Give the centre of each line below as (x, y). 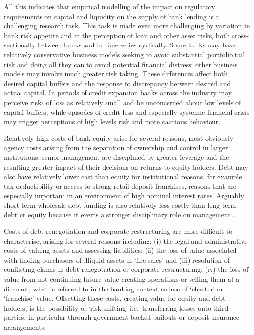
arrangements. (25, 327)
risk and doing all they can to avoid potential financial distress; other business (121, 64)
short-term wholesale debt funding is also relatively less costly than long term (120, 205)
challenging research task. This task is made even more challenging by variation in (127, 26)
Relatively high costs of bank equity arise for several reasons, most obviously (119, 138)
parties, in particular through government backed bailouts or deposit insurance (122, 317)
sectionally (20, 45)
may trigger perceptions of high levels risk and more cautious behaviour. (112, 122)
